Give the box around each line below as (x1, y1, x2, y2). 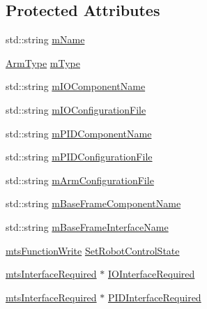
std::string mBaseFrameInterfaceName (6, 219, 169, 234)
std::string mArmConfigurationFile (6, 172, 154, 187)
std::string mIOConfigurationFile (6, 102, 146, 116)
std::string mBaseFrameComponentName (6, 196, 181, 211)
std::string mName (6, 32, 85, 47)
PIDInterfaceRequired (107, 289, 201, 304)
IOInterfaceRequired (107, 266, 195, 281)
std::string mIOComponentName (6, 79, 146, 93)
